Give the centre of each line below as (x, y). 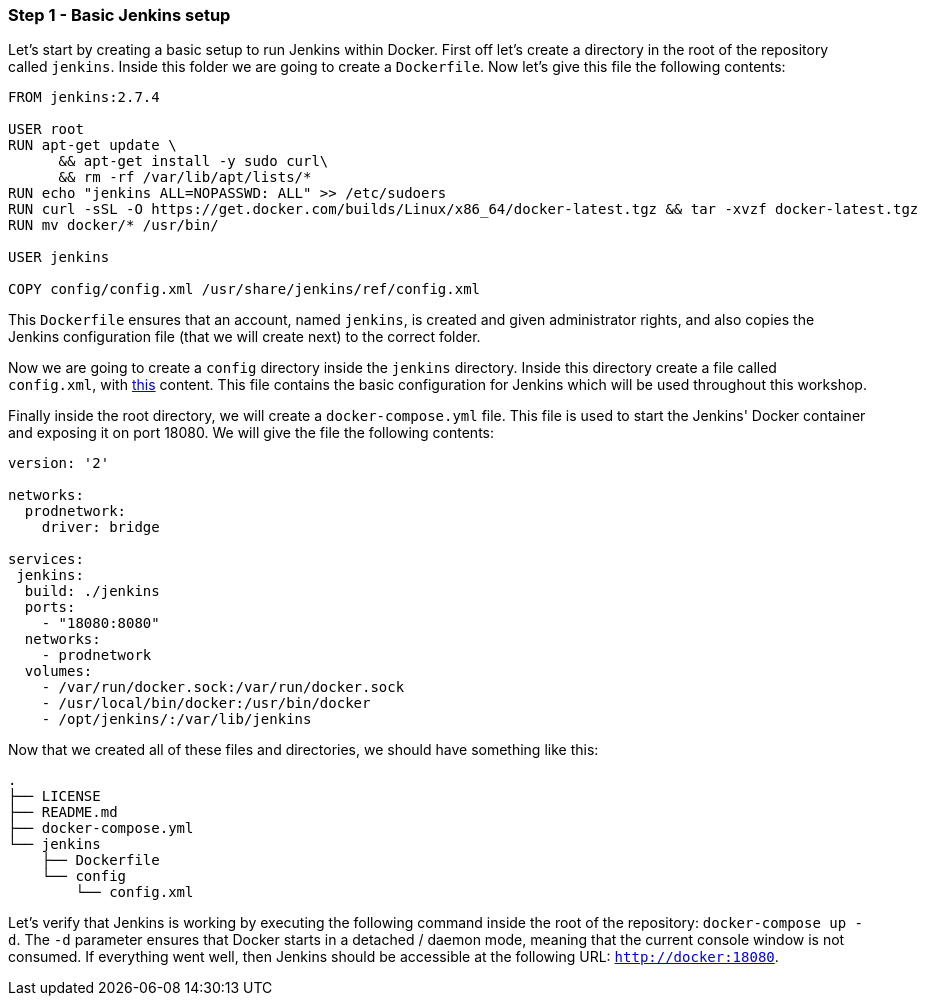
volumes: (58, 671)
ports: (50, 607)
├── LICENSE (54, 796)
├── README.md (63, 812)
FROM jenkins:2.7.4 (84, 97)
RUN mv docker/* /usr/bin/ (113, 225)
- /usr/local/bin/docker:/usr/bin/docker (206, 703)
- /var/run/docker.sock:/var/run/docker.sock (223, 687)
